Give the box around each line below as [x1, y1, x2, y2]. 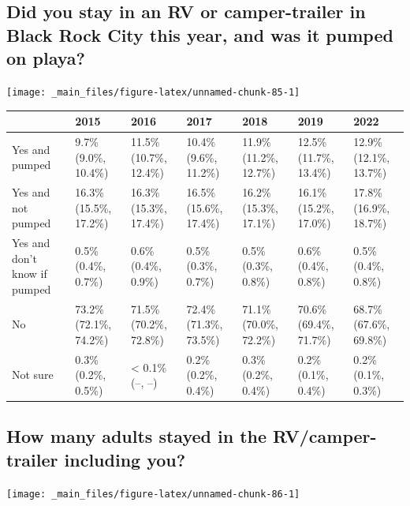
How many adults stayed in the [6, 424, 267, 448]
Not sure [12, 366, 54, 383]
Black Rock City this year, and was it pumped [6, 22, 393, 47]
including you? [64, 447, 186, 471]
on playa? [6, 46, 85, 70]
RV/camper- [273, 424, 377, 448]
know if [12, 265, 47, 282]
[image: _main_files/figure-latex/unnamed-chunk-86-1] [6, 488, 300, 500]
